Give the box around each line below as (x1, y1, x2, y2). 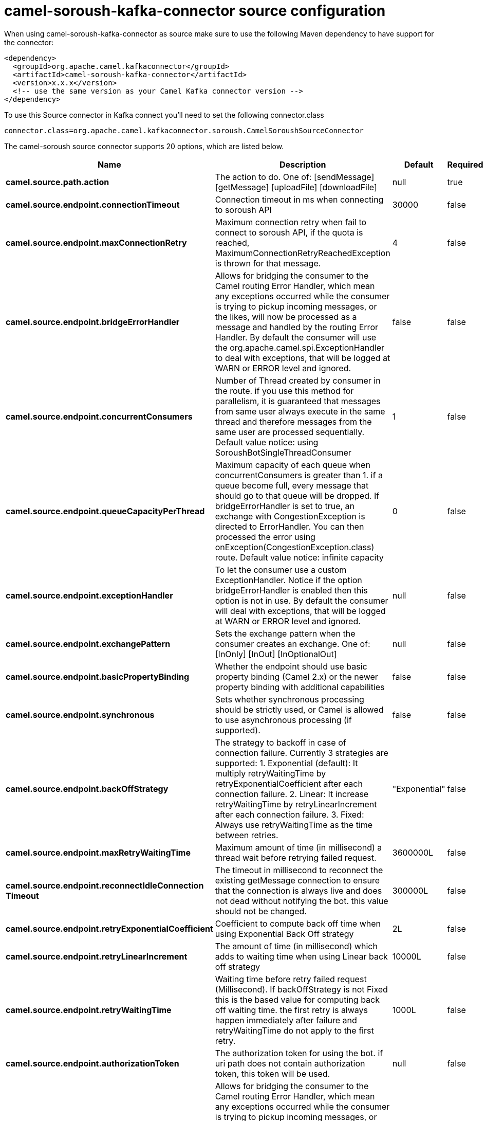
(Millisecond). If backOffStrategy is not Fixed (215, 984, 388, 995)
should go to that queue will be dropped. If (215, 490, 380, 501)
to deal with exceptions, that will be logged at (215, 352, 390, 363)
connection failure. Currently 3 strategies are (215, 747, 388, 758)
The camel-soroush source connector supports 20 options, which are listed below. (4, 141, 284, 151)
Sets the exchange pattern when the (215, 628, 356, 639)
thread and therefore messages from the (215, 416, 372, 427)
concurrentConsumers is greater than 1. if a (215, 469, 383, 480)
